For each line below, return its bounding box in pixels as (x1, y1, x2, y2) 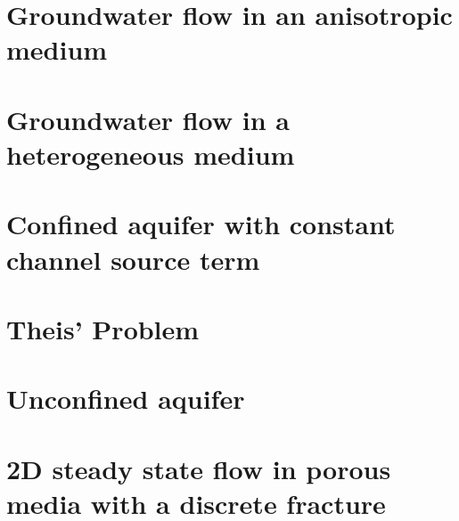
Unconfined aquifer (6, 380, 245, 417)
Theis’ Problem (6, 310, 200, 346)
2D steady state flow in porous (6, 450, 391, 486)
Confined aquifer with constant (6, 206, 396, 242)
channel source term (6, 240, 260, 277)
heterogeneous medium (6, 135, 295, 172)
